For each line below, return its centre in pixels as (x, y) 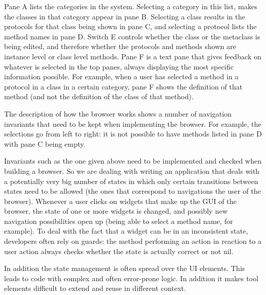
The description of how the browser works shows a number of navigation (118, 113)
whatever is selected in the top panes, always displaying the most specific (119, 66)
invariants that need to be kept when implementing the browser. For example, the (133, 123)
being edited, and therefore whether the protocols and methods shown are (120, 46)
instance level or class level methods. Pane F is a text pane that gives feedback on (133, 56)
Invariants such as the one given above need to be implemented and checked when (133, 161)
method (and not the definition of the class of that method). (99, 96)
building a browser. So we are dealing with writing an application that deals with (132, 171)
